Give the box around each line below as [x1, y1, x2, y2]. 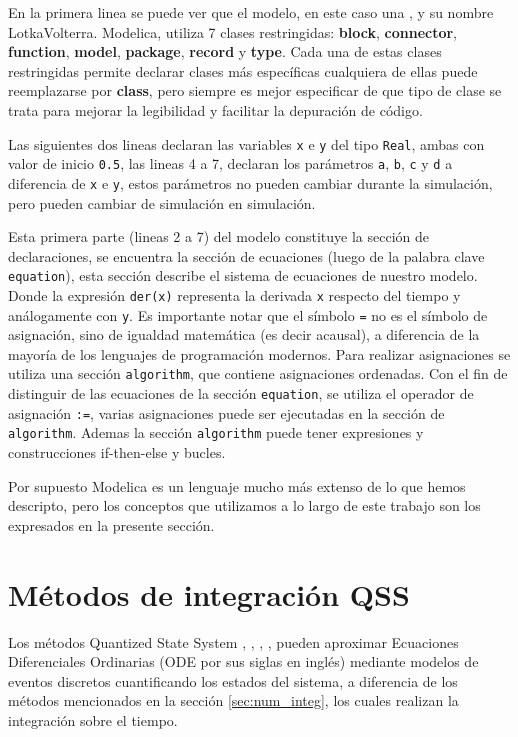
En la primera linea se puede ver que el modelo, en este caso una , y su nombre [8, 2, 494, 22]
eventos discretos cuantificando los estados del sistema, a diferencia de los [8, 670, 458, 691]
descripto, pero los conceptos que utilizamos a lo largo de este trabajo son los [8, 495, 481, 516]
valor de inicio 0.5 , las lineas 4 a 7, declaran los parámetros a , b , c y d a [8, 153, 453, 174]
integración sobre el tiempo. [8, 709, 178, 730]
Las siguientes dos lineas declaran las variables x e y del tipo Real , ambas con [8, 133, 485, 154]
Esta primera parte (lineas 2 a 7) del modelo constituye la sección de [8, 226, 429, 247]
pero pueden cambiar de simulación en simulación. [8, 192, 316, 213]
